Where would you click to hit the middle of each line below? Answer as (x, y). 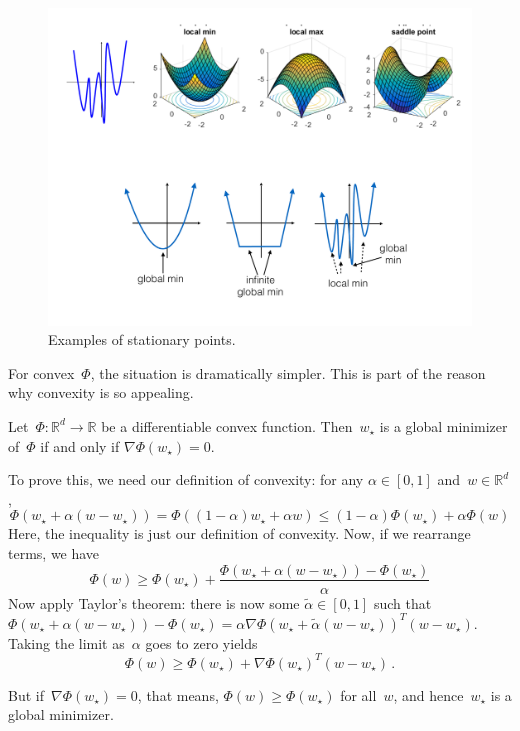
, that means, (178, 694)
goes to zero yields (201, 642)
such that (402, 602)
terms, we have (54, 552)
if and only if (80, 445)
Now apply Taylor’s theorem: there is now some (154, 602)
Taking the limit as (66, 642)
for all (358, 694)
